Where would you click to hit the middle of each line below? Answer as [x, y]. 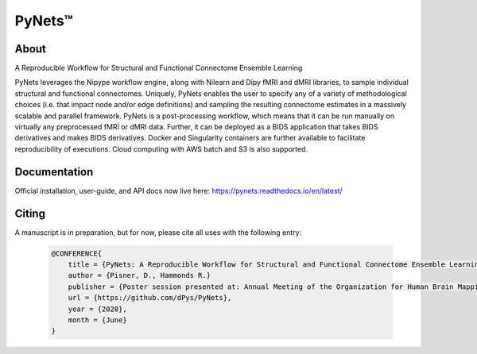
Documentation [54, 172]
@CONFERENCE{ [77, 253]
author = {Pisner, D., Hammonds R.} [139, 275]
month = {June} [97, 320]
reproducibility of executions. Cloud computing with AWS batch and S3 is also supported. [161, 149]
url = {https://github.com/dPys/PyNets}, [150, 298]
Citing [30, 213]
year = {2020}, [97, 309]
